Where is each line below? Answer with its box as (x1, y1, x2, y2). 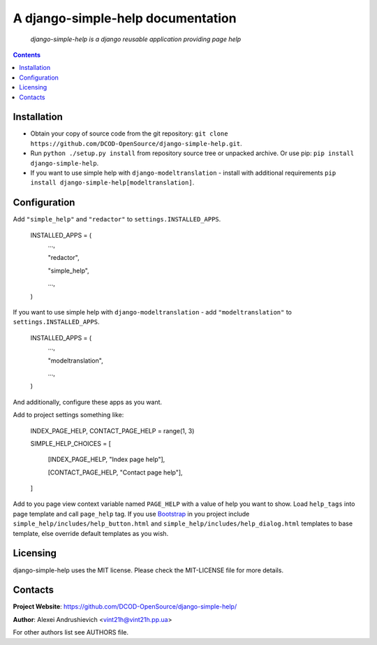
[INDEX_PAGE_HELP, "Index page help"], (47, 455, 165, 464)
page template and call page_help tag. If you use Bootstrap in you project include (13, 509, 250, 518)
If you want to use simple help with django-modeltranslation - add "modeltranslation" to (13, 308, 293, 316)
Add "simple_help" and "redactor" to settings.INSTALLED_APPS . (13, 215, 221, 224)
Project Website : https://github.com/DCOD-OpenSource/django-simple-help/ (13, 602, 237, 611)
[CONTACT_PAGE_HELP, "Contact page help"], (47, 468, 183, 477)
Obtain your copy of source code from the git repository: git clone (30, 129, 228, 138)
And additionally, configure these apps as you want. (13, 398, 163, 406)
